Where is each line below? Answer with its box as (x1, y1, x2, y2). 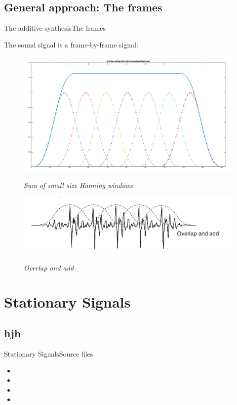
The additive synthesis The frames (4, 23, 106, 33)
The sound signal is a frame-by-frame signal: (4, 39, 138, 49)
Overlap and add (24, 262, 74, 272)
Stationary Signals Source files (4, 349, 93, 359)
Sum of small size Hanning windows (24, 180, 133, 190)
